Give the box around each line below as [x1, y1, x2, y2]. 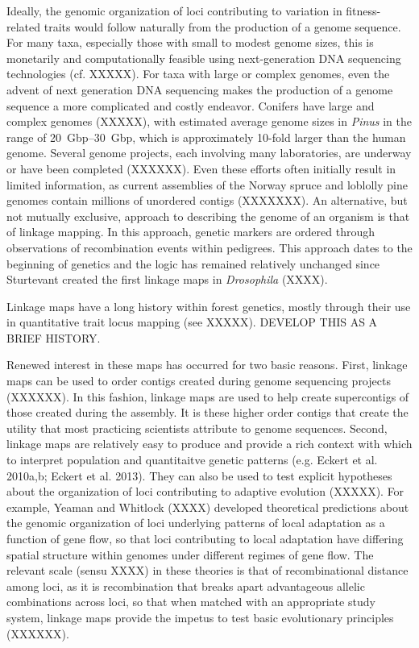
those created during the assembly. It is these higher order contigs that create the [6, 404, 409, 421]
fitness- [346, 2, 381, 19]
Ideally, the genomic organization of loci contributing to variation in [6, 2, 342, 19]
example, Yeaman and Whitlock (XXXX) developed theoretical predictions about [6, 498, 409, 515]
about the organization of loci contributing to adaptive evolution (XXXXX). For [6, 483, 404, 500]
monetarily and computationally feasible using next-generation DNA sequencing [6, 49, 401, 66]
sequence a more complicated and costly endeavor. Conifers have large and [6, 97, 375, 114]
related [6, 18, 41, 35]
